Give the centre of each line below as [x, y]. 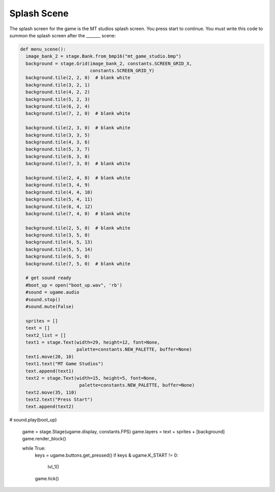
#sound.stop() [43, 299]
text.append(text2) [50, 407]
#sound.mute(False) [50, 306]
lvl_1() [53, 467]
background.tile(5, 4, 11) [59, 200]
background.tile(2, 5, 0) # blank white [78, 228]
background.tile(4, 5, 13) [59, 242]
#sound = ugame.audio [53, 292]
